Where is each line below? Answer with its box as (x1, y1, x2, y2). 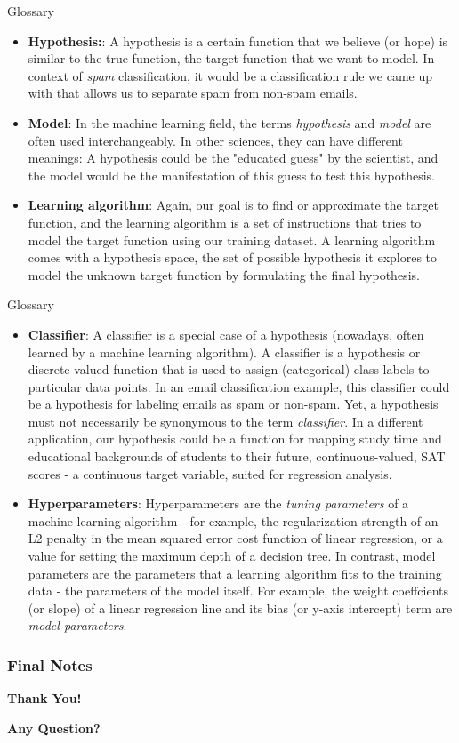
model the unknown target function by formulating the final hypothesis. (28, 265, 420, 284)
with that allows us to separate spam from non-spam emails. (28, 84, 358, 102)
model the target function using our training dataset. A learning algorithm (28, 230, 436, 249)
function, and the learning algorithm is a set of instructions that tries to (28, 212, 422, 231)
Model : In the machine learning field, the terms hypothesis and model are (28, 113, 431, 132)
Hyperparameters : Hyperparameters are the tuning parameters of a (28, 494, 409, 513)
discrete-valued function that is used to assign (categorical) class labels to (28, 360, 430, 379)
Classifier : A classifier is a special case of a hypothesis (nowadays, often (28, 324, 424, 343)
